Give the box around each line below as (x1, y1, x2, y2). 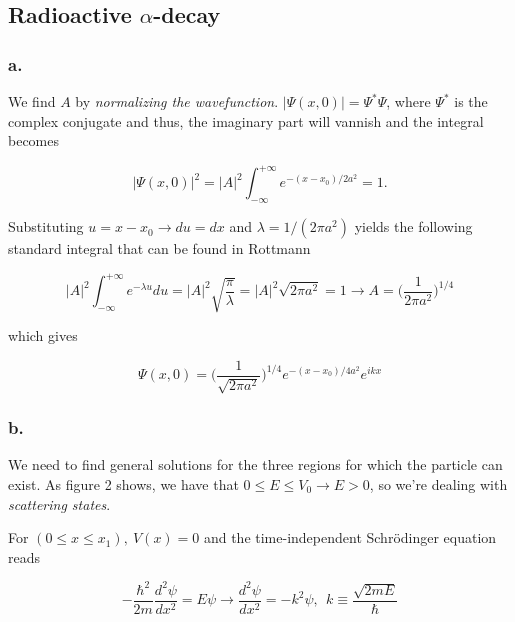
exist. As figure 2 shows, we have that (8, 473, 239, 494)
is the (454, 91, 488, 111)
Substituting (8, 216, 84, 237)
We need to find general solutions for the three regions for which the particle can (8, 454, 503, 475)
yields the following (354, 216, 473, 237)
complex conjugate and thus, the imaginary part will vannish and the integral (8, 110, 484, 131)
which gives (8, 325, 78, 346)
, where (386, 91, 431, 111)
